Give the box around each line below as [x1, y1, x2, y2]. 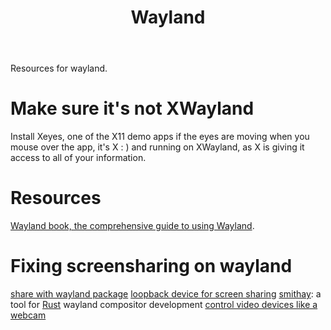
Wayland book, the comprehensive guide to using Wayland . [10, 220, 255, 232]
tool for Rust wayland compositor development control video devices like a [10, 299, 318, 310]
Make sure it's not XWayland [10, 97, 255, 120]
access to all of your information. [10, 152, 147, 164]
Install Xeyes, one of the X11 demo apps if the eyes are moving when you [10, 131, 310, 143]
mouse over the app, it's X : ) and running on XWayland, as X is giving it [10, 141, 305, 153]
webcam [10, 309, 47, 321]
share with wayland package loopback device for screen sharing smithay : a [10, 288, 322, 300]
